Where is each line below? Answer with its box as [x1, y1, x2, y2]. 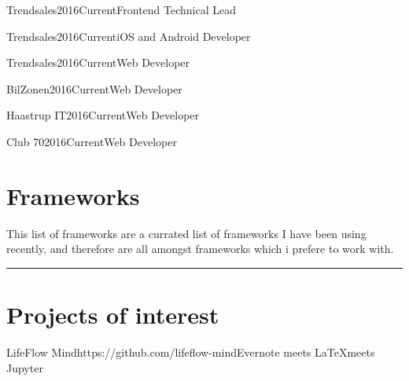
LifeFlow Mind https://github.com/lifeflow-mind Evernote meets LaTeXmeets [6, 344, 375, 360]
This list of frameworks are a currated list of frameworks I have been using [6, 225, 367, 241]
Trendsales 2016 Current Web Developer [6, 54, 190, 71]
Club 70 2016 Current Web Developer [6, 133, 177, 149]
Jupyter [6, 359, 43, 376]
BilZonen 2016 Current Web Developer [6, 80, 182, 97]
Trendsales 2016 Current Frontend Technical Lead [6, 2, 236, 17]
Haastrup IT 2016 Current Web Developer [6, 107, 200, 123]
